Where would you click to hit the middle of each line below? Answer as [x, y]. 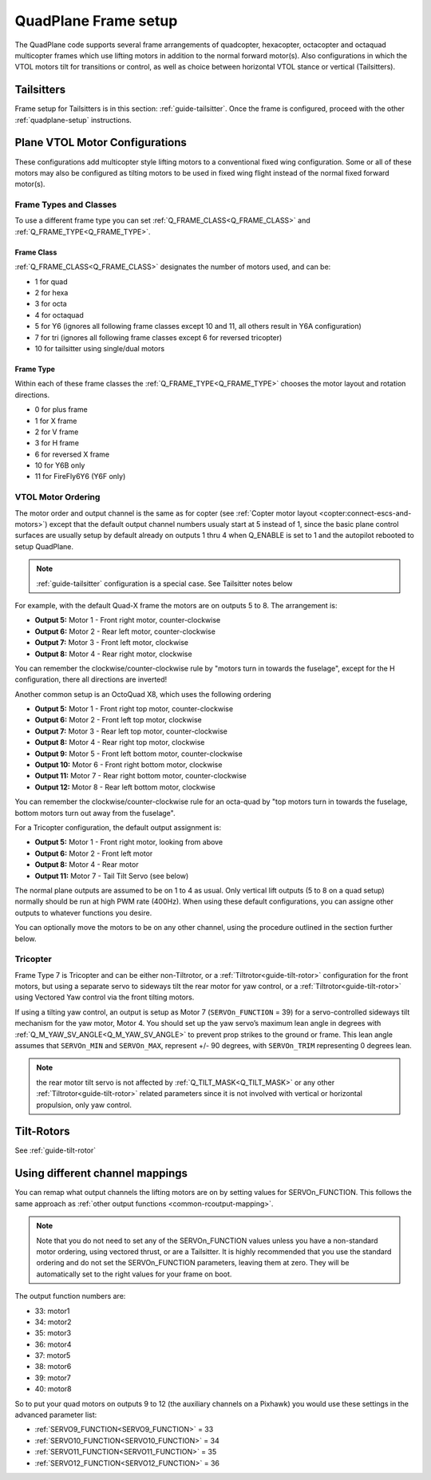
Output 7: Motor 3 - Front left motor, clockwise [112, 643]
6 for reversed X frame [72, 454]
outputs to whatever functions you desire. [83, 912]
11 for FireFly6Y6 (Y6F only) [80, 477]
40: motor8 [53, 1389]
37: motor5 [53, 1355]
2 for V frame [57, 432]
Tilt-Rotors [42, 1132]
